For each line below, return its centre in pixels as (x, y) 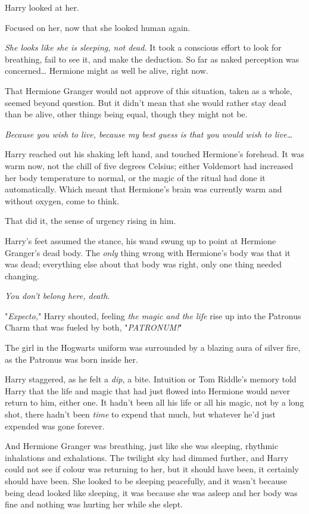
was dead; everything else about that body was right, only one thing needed (143, 264)
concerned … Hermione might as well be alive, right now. (107, 71)
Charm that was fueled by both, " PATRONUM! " (93, 327)
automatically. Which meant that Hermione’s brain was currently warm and (143, 189)
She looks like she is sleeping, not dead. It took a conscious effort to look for (143, 47)
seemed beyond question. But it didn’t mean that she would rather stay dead (146, 102)
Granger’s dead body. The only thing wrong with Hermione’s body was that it (148, 252)
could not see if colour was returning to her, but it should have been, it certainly (152, 469)
